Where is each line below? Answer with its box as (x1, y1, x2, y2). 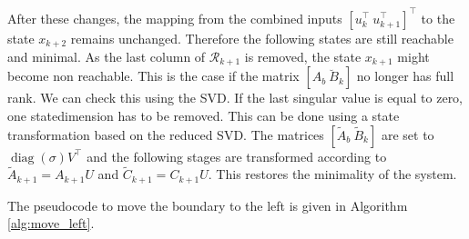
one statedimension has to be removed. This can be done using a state (7, 106, 400, 124)
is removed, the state (244, 46, 362, 65)
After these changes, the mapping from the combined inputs (7, 8, 342, 27)
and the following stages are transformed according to (87, 146, 387, 165)
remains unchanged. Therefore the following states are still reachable (70, 28, 454, 47)
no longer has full (356, 66, 454, 85)
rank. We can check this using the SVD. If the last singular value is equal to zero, (7, 88, 464, 107)
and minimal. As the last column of (7, 46, 206, 65)
